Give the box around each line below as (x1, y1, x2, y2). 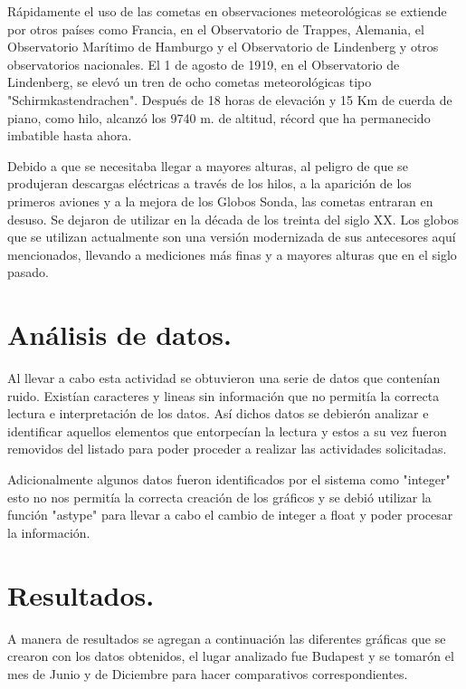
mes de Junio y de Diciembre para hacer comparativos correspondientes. (7, 664, 408, 683)
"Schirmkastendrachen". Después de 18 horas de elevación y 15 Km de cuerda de (7, 90, 452, 109)
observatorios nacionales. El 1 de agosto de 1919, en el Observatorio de (7, 54, 400, 73)
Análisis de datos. (7, 316, 232, 353)
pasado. (7, 263, 49, 282)
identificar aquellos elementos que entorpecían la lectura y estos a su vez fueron (7, 421, 447, 440)
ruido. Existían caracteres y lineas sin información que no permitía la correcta (7, 386, 440, 405)
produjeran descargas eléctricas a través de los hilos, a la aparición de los (7, 174, 412, 193)
